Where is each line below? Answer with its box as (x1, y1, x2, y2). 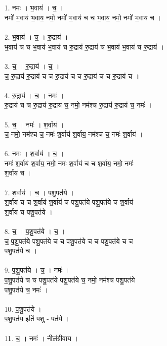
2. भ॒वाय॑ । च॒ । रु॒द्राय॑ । (4, 32, 68, 42)
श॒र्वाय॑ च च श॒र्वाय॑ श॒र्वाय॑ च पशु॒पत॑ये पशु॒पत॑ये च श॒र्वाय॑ (4, 197, 133, 207)
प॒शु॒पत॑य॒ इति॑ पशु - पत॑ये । (4, 313, 70, 324)
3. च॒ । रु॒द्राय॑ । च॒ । (4, 60, 60, 71)
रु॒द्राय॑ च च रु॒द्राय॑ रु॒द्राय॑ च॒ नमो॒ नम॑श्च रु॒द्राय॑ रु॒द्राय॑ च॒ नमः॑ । (4, 100, 153, 110)
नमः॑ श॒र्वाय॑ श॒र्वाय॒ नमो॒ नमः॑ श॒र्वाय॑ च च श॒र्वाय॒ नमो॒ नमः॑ (4, 158, 133, 168)
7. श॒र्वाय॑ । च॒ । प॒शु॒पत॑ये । (4, 187, 74, 197)
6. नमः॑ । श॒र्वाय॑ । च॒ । (4, 148, 64, 159)
